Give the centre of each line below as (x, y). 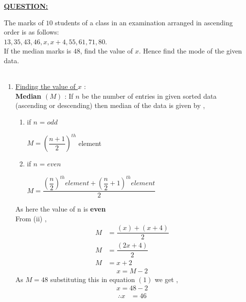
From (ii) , (31, 218)
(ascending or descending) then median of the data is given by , (110, 105)
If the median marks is (38, 51)
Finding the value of (45, 86)
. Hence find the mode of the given (190, 51)
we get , (167, 279)
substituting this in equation (93, 279)
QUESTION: (26, 6)
